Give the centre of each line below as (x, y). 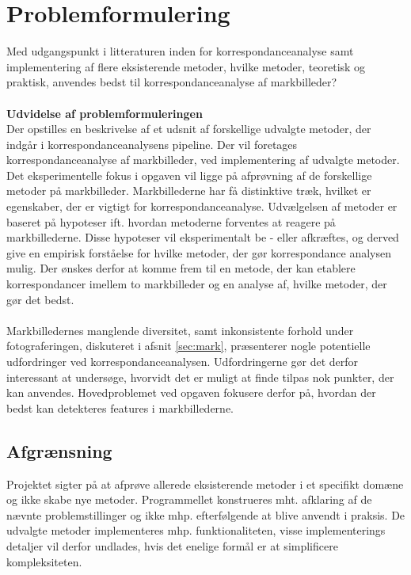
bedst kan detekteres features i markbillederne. (120, 407)
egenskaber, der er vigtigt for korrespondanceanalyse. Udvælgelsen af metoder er (202, 206)
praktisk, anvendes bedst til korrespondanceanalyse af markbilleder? (172, 82)
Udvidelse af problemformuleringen (105, 113)
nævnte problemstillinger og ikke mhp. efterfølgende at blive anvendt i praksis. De (206, 514)
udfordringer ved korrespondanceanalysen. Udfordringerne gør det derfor (183, 361)
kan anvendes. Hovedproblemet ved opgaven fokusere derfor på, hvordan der (191, 392)
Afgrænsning (59, 450)
